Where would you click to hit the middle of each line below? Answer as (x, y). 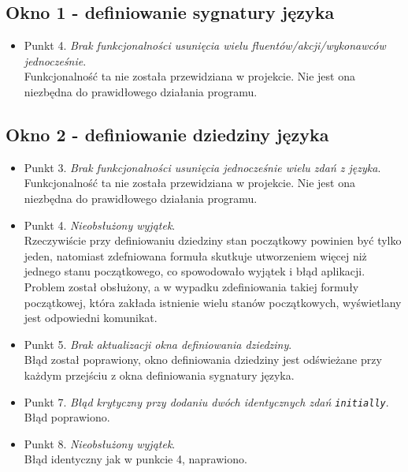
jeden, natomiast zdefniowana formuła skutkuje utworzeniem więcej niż (195, 255)
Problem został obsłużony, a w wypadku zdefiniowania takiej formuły (191, 286)
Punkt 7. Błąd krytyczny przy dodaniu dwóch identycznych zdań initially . (206, 401)
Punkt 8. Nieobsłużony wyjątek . (100, 443)
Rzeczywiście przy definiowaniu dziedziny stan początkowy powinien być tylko (213, 240)
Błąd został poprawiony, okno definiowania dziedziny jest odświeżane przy (203, 360)
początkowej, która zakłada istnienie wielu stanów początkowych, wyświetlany (213, 302)
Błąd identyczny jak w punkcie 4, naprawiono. (135, 459)
